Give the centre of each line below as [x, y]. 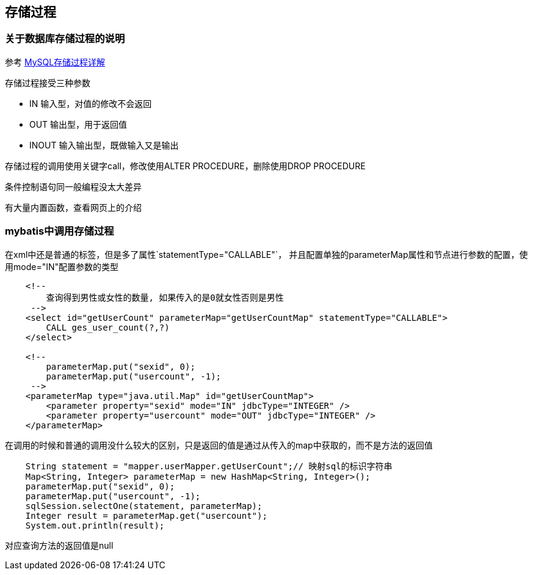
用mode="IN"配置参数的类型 [62, 266]
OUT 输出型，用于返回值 [78, 124]
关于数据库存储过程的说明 [65, 39]
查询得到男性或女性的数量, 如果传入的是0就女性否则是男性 [165, 297]
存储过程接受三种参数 [48, 82]
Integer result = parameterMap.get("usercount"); [146, 515]
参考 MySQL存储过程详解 [55, 62]
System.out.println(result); [95, 525]
